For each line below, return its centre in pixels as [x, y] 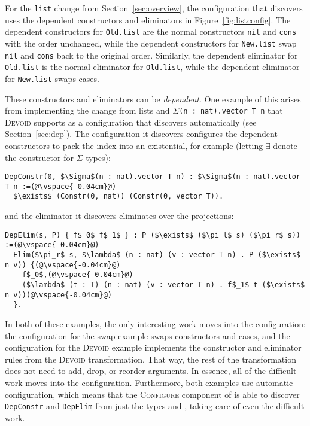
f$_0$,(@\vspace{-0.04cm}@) [77, 275]
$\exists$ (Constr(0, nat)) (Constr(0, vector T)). [118, 197]
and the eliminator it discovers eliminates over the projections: [119, 216]
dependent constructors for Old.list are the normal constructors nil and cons [151, 31]
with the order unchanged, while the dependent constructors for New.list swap [151, 43]
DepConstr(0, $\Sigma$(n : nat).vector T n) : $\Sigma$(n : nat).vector [153, 177]
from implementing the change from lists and [87, 110]
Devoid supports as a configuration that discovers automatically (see [131, 122]
